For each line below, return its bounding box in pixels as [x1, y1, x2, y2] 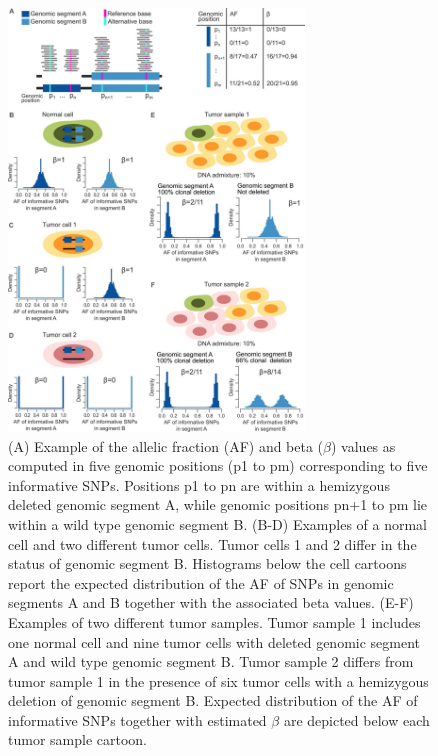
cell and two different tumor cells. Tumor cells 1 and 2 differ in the [8, 533, 417, 554]
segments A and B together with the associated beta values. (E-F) [8, 592, 414, 613]
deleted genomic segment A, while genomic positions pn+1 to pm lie [8, 494, 428, 515]
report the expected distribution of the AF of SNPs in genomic [8, 572, 394, 593]
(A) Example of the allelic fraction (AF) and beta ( [8, 435, 324, 456]
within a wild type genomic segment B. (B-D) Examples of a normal [8, 513, 427, 534]
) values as [331, 435, 396, 456]
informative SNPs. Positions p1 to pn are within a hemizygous [8, 474, 390, 495]
